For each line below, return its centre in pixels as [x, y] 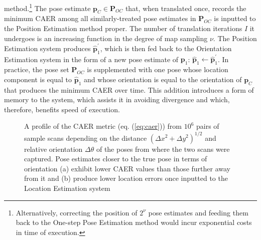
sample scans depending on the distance [86, 138]
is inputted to [235, 18]
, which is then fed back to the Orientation [166, 48]
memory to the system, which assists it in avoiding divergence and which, [117, 99]
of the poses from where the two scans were [163, 149]
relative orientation [53, 149]
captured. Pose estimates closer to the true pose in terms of [116, 159]
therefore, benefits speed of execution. [62, 109]
